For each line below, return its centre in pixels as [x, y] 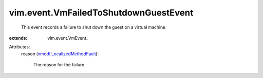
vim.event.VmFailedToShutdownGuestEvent [101, 13]
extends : [18, 38]
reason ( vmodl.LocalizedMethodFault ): [60, 54]
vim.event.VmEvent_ [68, 38]
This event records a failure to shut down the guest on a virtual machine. [94, 27]
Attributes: [19, 47]
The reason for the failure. [60, 65]
